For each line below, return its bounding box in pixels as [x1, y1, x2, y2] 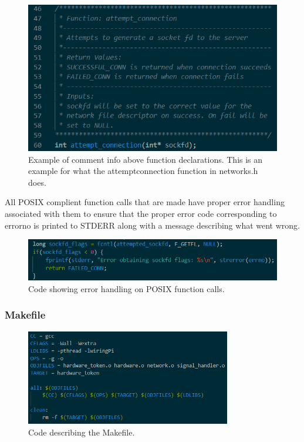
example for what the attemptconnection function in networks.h [28, 165, 258, 177]
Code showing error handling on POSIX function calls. [28, 282, 225, 294]
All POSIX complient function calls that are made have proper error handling [5, 196, 285, 208]
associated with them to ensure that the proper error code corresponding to [5, 207, 277, 219]
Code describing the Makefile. [28, 426, 135, 438]
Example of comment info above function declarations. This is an [28, 153, 263, 165]
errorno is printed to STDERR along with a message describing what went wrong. [5, 219, 300, 231]
